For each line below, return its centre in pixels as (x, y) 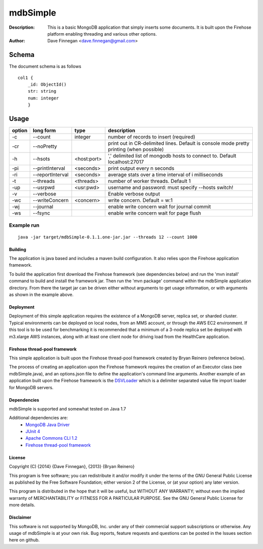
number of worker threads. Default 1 (149, 181)
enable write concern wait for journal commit (160, 207)
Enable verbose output (134, 194)
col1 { (26, 78)
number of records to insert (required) (152, 137)
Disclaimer (20, 517)
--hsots (41, 159)
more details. (22, 505)
